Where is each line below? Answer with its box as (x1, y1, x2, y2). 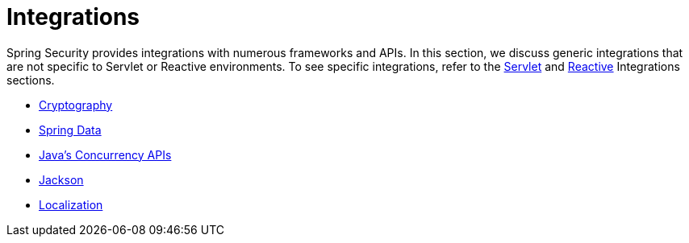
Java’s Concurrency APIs (39, 147, 172, 162)
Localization (39, 197, 103, 212)
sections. (6, 72, 55, 87)
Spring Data (39, 122, 102, 137)
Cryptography (39, 97, 113, 112)
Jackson (39, 172, 84, 187)
